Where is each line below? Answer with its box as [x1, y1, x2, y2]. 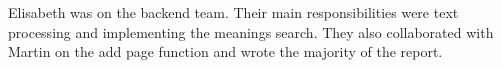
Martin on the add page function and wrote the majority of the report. [8, 41, 443, 62]
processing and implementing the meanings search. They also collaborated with [8, 21, 494, 42]
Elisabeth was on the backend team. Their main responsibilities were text [8, 2, 459, 22]
